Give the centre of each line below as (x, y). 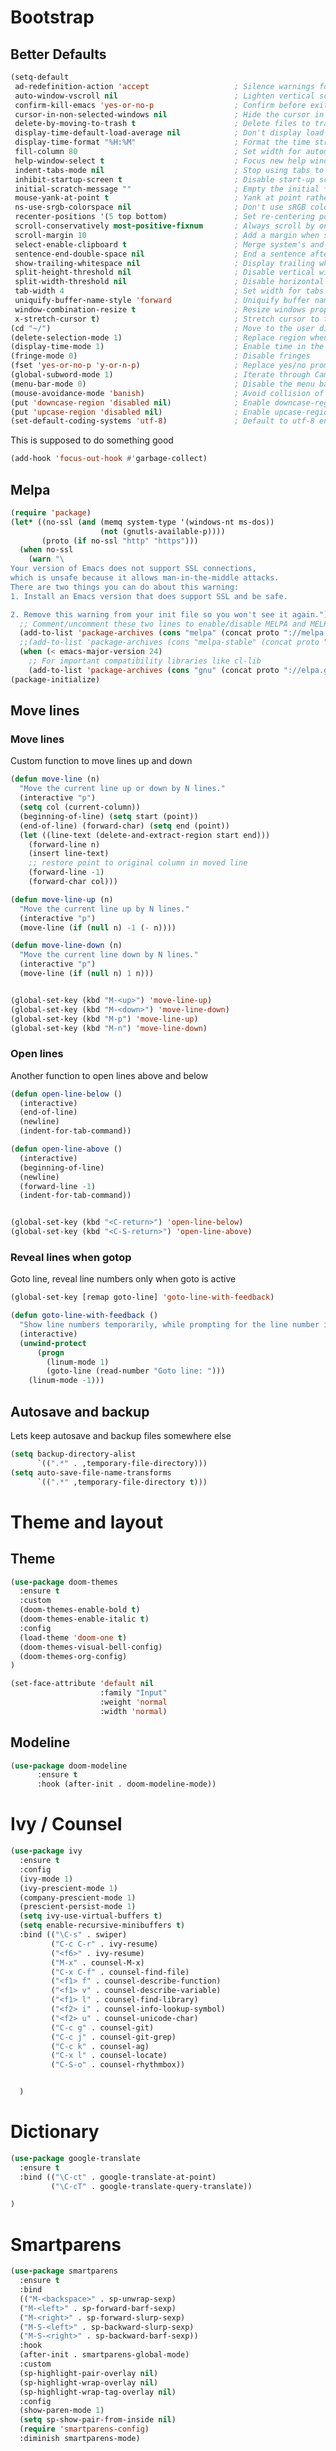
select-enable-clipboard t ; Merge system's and (169, 244)
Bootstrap (52, 17)
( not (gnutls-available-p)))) (162, 531)
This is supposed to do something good (92, 440)
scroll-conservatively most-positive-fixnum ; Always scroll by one (173, 226)
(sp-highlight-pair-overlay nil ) (89, 2373)
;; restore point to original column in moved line (138, 863)
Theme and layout (87, 1522)
